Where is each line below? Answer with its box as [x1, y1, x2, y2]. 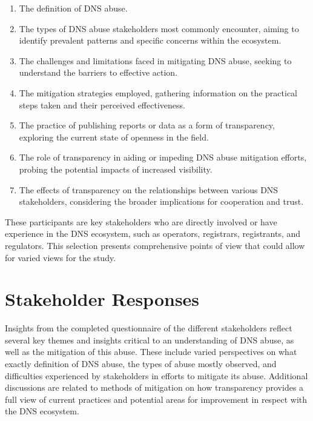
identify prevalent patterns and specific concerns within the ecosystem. [19, 34, 282, 47]
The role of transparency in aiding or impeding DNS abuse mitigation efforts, [19, 151, 307, 164]
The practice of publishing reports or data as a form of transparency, [19, 119, 275, 131]
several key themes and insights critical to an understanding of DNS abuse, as [5, 333, 294, 346]
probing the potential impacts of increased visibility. [19, 162, 213, 175]
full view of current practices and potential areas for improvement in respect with [5, 393, 308, 405]
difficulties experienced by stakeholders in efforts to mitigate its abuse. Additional [5, 369, 308, 382]
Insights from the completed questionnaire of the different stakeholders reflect [5, 322, 292, 334]
